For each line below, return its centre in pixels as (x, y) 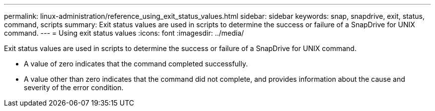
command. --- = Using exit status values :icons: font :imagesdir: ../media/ (124, 33)
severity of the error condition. (74, 87)
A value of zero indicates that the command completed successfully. (136, 64)
